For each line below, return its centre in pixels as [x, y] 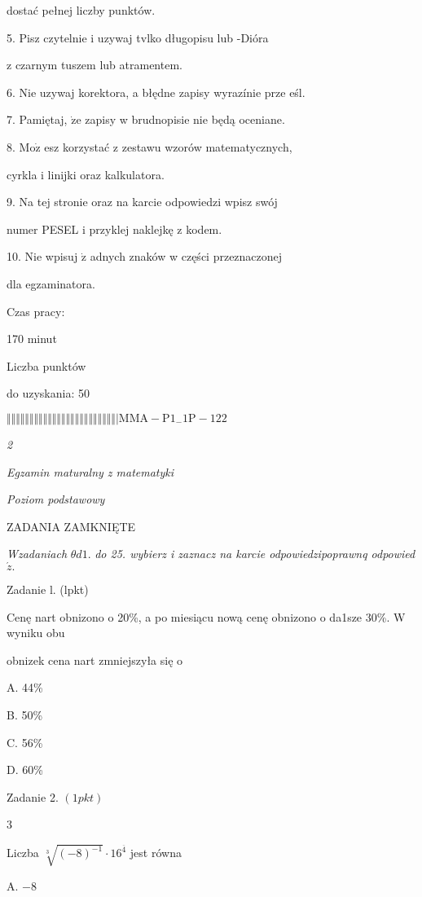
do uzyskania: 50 [48, 393]
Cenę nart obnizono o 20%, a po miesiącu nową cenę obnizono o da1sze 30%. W [206, 616]
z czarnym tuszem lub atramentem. [95, 65]
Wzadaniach [37, 554]
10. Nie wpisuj [42, 256]
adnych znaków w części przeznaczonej [186, 256]
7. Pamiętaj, [37, 119]
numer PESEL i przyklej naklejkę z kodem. [114, 229]
